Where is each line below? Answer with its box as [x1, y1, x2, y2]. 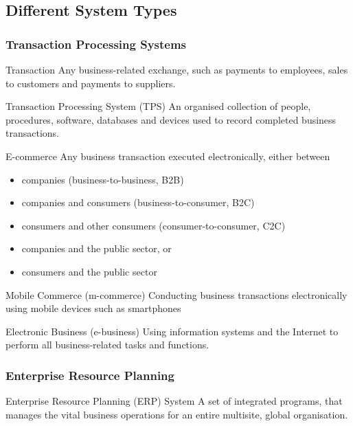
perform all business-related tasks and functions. [5, 337, 209, 352]
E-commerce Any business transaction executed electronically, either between [5, 148, 330, 163]
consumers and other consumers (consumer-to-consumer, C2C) [21, 218, 286, 232]
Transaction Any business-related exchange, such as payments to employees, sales [5, 63, 348, 76]
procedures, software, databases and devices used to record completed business [5, 112, 337, 126]
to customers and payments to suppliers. [5, 76, 176, 90]
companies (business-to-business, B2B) [21, 172, 184, 186]
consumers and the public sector [21, 264, 157, 278]
